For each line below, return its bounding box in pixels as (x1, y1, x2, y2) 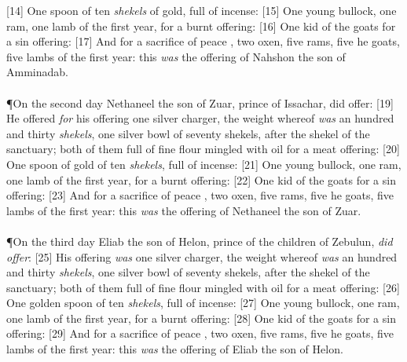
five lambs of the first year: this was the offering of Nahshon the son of (6, 48, 346, 64)
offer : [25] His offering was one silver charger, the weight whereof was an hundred (6, 248, 398, 265)
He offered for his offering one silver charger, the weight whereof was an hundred (6, 110, 394, 126)
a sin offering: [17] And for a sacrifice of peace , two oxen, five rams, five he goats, (6, 33, 400, 49)
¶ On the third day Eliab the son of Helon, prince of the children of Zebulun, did (6, 232, 393, 249)
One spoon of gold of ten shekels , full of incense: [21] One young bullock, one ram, (6, 155, 401, 172)
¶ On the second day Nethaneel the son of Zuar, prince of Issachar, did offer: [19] (6, 94, 394, 111)
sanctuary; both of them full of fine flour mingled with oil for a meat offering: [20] (6, 141, 400, 157)
